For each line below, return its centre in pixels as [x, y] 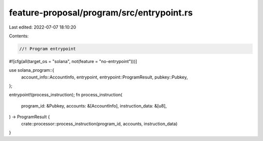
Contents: [19, 36]
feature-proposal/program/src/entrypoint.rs [101, 13]
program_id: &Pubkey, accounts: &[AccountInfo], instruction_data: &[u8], [94, 106]
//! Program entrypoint [48, 49]
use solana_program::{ [32, 70]
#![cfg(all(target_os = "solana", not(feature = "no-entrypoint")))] [73, 61]
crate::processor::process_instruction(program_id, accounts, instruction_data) [99, 124]
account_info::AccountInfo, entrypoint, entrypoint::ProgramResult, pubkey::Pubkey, [104, 77]
